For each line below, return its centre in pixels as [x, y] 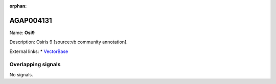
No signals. [21, 74]
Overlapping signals [35, 65]
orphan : [18, 6]
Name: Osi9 [22, 33]
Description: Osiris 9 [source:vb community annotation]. [68, 42]
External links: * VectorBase [39, 51]
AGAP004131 [31, 20]
